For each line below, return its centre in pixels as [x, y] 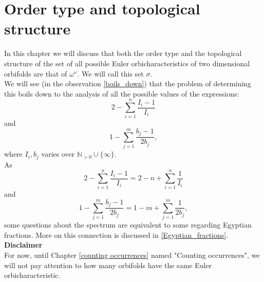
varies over [58, 154]
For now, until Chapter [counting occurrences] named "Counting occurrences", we [132, 255]
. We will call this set [110, 73]
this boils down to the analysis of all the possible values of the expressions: [122, 93]
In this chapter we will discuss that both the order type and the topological [123, 53]
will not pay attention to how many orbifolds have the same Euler [108, 265]
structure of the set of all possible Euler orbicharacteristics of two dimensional [127, 63]
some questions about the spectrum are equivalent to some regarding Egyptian [128, 225]
